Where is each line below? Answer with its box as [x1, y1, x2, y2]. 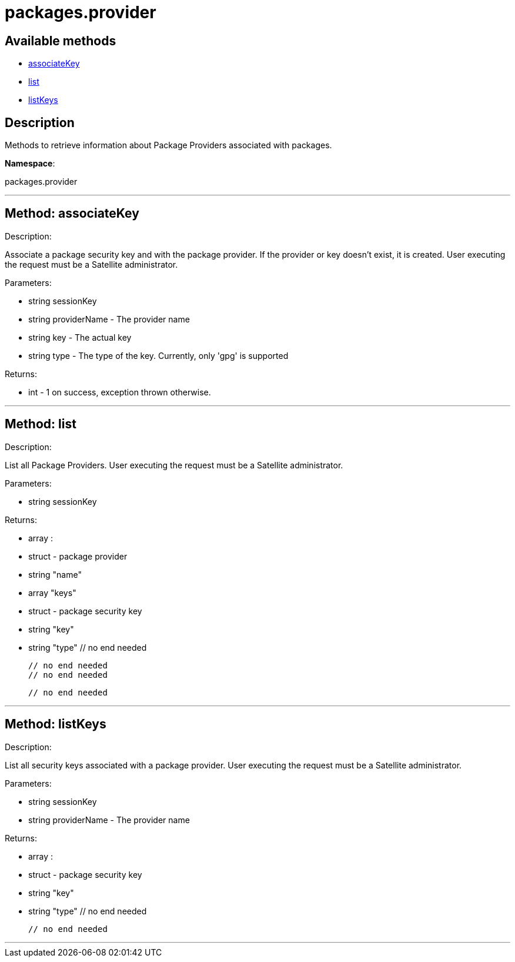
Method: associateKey [5, 206, 139, 221]
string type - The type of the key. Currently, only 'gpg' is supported [28, 350, 289, 361]
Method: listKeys [5, 717, 106, 732]
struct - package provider [28, 551, 128, 561]
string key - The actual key [28, 332, 132, 342]
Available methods [5, 33, 116, 48]
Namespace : [5, 158, 55, 169]
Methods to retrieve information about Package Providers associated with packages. [5, 140, 332, 151]
